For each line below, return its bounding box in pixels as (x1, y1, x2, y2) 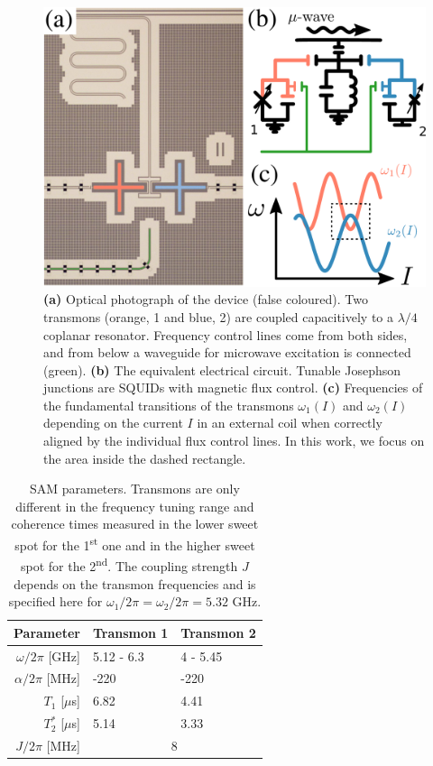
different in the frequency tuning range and (15, 496, 254, 515)
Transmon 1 (92, 623, 169, 641)
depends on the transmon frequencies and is (14, 574, 256, 593)
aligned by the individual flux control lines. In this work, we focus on (43, 431, 425, 450)
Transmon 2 (180, 623, 256, 641)
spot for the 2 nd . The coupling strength (21, 554, 238, 575)
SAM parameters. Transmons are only (29, 479, 240, 498)
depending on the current (43, 413, 183, 432)
